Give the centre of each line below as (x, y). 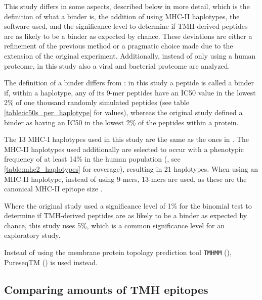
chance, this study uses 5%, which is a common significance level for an (115, 225)
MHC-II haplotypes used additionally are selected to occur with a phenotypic (124, 149)
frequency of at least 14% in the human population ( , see (92, 159)
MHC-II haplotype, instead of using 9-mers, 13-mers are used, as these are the (125, 179)
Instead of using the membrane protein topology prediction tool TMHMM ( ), (118, 252)
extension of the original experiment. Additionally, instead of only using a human (130, 55)
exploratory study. (32, 235)
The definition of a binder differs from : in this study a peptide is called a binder (129, 83)
